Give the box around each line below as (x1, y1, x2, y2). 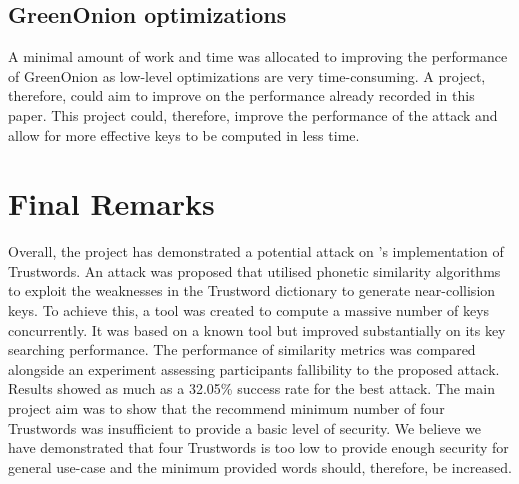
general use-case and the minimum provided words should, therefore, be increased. (8, 456, 512, 477)
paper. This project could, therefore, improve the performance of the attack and (8, 104, 498, 125)
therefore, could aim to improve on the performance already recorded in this (8, 85, 475, 106)
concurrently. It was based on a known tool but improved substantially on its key (8, 319, 506, 340)
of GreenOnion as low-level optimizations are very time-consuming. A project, (8, 65, 486, 86)
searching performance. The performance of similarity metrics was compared (8, 339, 476, 360)
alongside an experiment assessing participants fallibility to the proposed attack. (8, 358, 500, 379)
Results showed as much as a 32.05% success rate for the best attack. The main (8, 378, 495, 399)
